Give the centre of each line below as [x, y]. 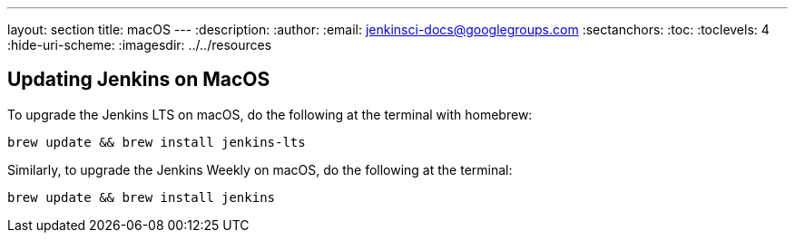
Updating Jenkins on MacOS [139, 80]
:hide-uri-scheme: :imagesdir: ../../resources [140, 45]
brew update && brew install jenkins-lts [157, 142]
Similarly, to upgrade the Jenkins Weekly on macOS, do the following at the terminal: [260, 169]
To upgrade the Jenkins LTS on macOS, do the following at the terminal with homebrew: [270, 114]
